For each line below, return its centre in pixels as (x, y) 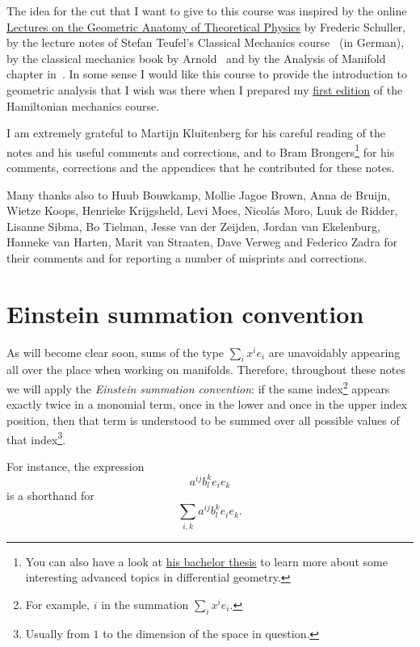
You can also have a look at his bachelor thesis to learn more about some (206, 561)
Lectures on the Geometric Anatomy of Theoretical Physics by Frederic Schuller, (206, 26)
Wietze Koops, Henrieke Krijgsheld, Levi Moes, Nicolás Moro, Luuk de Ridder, (202, 210)
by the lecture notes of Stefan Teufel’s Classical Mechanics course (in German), (206, 42)
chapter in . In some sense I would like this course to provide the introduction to (207, 74)
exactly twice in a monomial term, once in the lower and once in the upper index (207, 404)
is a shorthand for (50, 496)
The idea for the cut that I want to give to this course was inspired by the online (207, 11)
